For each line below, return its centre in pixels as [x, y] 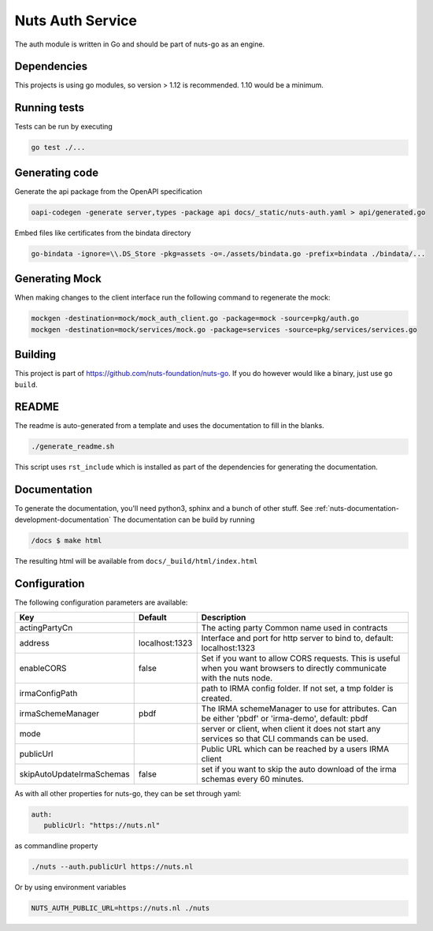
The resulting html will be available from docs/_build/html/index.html [136, 560]
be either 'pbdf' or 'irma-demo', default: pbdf [285, 719]
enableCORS [43, 668]
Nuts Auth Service [76, 20]
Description [224, 617]
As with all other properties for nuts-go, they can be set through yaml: [128, 793]
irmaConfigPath [48, 693]
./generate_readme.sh [73, 447]
